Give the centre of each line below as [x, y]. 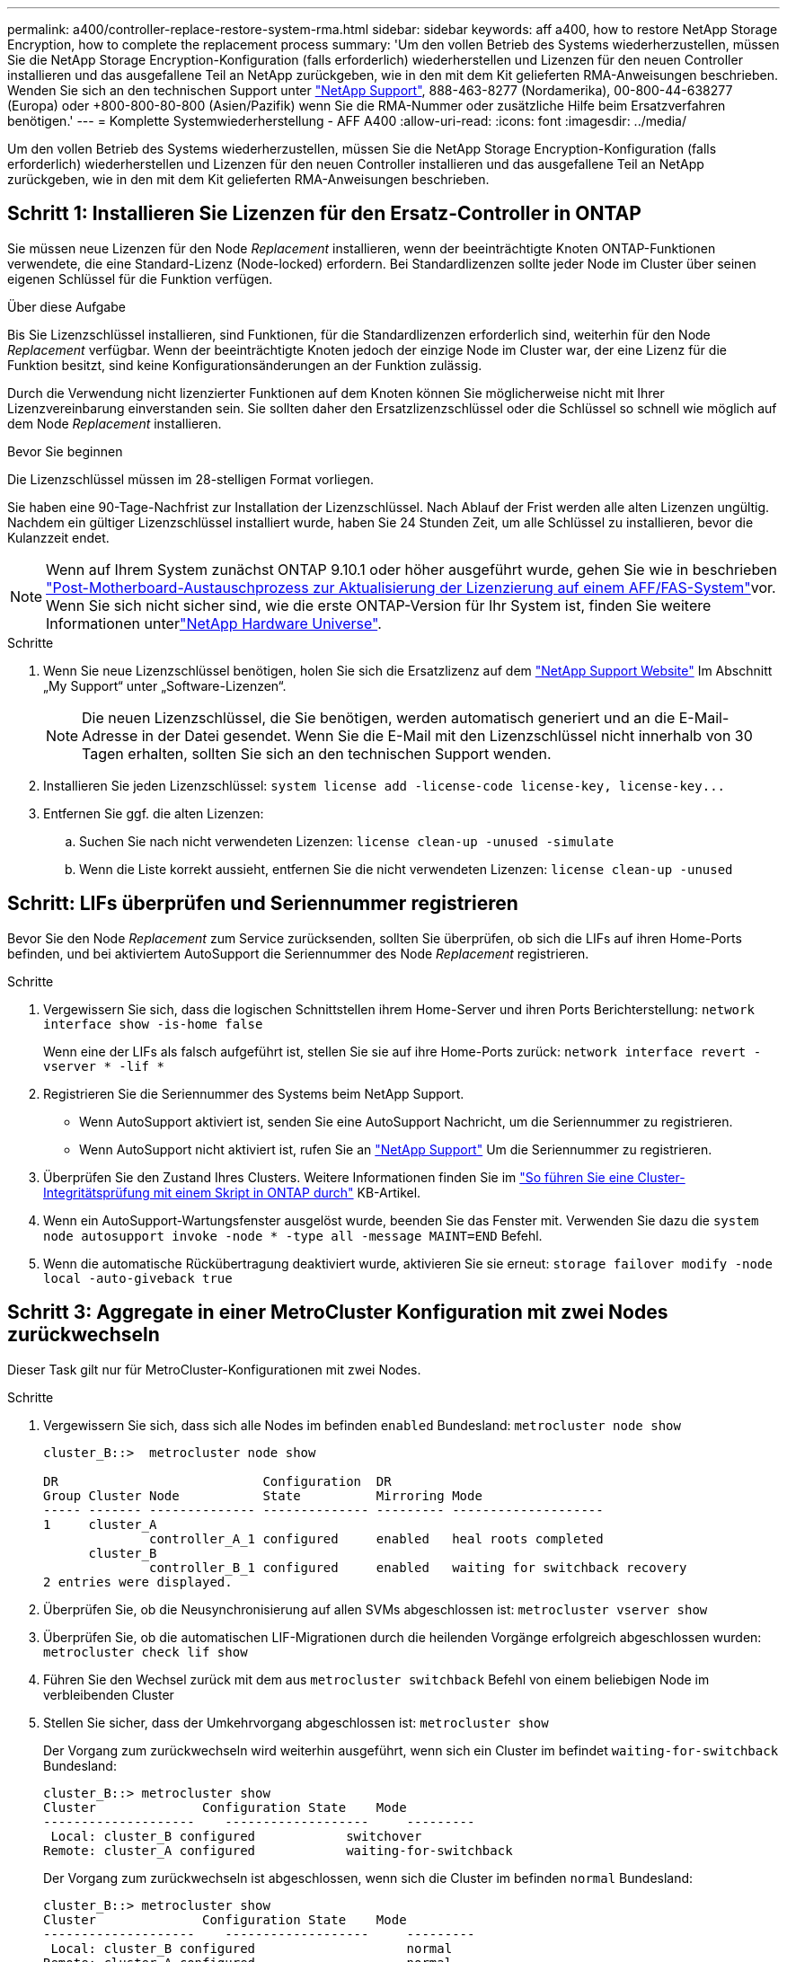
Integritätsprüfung [97, 1192]
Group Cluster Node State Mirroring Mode [263, 1495]
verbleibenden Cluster [109, 1694]
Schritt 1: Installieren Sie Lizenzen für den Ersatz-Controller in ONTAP [324, 214]
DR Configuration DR [217, 1481]
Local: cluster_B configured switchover [236, 1836]
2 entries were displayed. [138, 1582]
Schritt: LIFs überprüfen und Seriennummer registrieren [263, 904]
